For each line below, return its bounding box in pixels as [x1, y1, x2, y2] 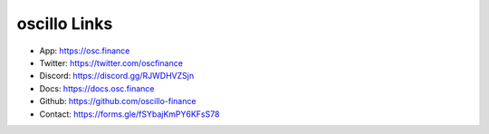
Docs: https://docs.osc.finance [39, 82, 155, 94]
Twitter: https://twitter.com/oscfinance [39, 57, 183, 68]
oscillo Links [16, 14, 113, 33]
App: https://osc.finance [39, 45, 130, 56]
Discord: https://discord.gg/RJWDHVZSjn [39, 71, 195, 81]
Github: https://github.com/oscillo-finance [39, 96, 197, 107]
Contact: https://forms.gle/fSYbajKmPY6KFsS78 [39, 109, 220, 120]
